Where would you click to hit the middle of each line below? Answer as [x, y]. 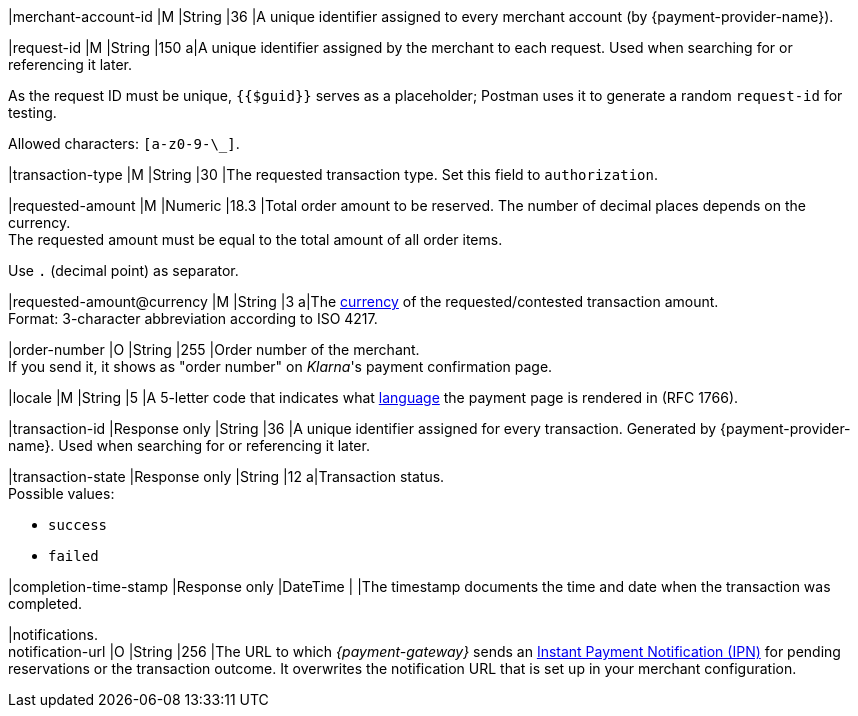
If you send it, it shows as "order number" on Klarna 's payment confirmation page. [280, 366]
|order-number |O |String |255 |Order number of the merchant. [214, 349]
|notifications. [53, 634]
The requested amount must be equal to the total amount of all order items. [255, 239]
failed [73, 556]
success [78, 525]
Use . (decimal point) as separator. [123, 270]
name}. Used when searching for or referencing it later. [189, 445]
